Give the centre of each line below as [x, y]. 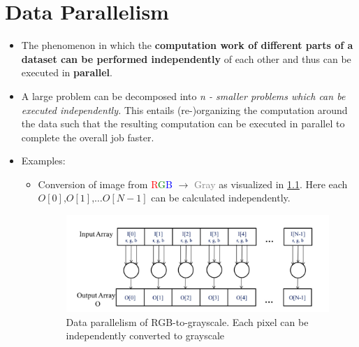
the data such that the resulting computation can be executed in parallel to [183, 123]
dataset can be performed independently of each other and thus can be [186, 58]
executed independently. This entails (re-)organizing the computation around [184, 109]
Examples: [43, 161]
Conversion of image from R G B [105, 184]
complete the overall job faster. [88, 137]
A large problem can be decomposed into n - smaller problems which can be [183, 95]
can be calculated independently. [221, 198]
